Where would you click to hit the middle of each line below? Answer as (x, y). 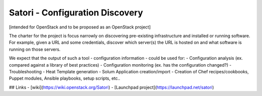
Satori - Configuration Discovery (76, 13)
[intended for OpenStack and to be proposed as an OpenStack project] (80, 27)
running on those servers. (35, 49)
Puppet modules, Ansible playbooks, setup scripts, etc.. (65, 78)
